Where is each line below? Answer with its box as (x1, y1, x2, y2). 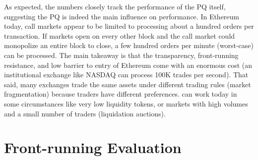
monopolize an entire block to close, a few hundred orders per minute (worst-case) (4, 40, 254, 51)
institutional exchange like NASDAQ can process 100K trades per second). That (4, 69, 249, 80)
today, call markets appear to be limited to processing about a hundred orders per (4, 21, 254, 31)
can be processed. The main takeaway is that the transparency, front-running (4, 50, 239, 60)
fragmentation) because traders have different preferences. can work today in (4, 89, 237, 99)
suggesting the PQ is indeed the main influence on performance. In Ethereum (4, 11, 240, 21)
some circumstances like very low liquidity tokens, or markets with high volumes (4, 98, 248, 108)
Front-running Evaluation (4, 137, 182, 158)
